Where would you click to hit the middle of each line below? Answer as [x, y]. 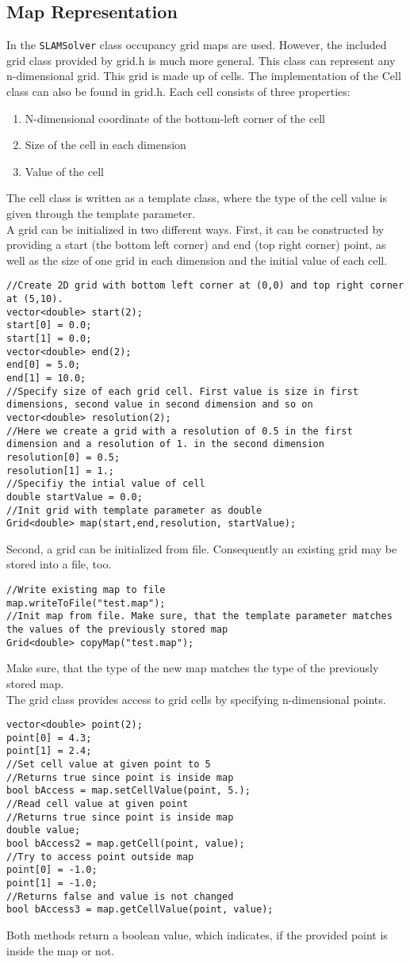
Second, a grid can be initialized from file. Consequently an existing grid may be [202, 548]
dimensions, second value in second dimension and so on [160, 405]
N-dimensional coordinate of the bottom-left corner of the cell [175, 118]
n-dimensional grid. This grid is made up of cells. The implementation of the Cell [204, 76]
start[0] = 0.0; [49, 325]
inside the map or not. [61, 950]
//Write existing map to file [86, 590]
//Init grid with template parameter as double [134, 510]
